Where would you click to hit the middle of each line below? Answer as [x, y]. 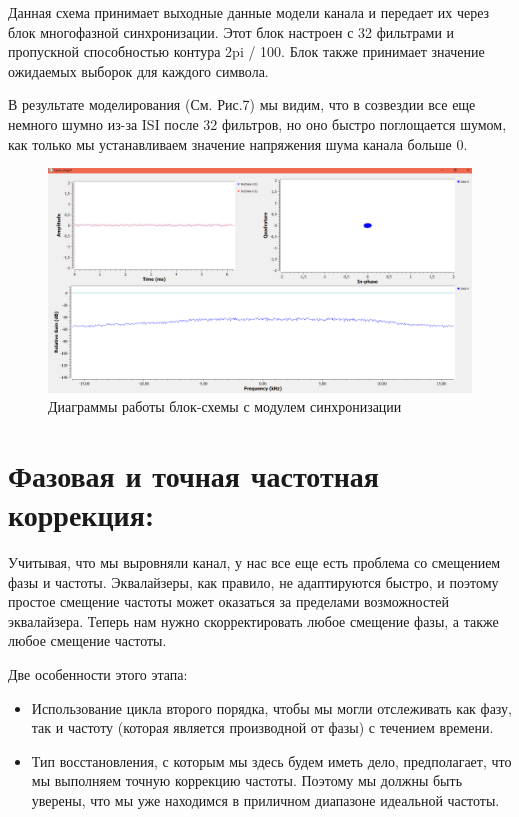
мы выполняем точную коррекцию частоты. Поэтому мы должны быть [247, 780]
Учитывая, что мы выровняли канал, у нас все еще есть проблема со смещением [254, 562]
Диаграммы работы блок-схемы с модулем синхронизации [225, 406]
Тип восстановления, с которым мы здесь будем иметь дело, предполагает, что [271, 760]
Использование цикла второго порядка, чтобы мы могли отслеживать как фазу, [271, 707]
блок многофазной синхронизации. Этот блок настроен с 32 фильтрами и [231, 31]
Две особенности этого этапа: [98, 674]
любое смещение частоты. [87, 640]
